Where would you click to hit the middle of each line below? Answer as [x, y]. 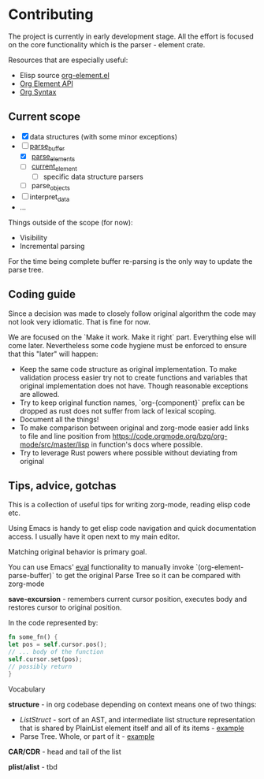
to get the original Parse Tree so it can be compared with [148, 576]
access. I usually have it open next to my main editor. [94, 536]
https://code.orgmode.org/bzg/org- [170, 436]
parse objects [51, 187]
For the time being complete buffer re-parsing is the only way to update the [130, 261]
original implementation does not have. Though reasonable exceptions [134, 386]
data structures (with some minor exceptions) [104, 136]
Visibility [33, 237]
